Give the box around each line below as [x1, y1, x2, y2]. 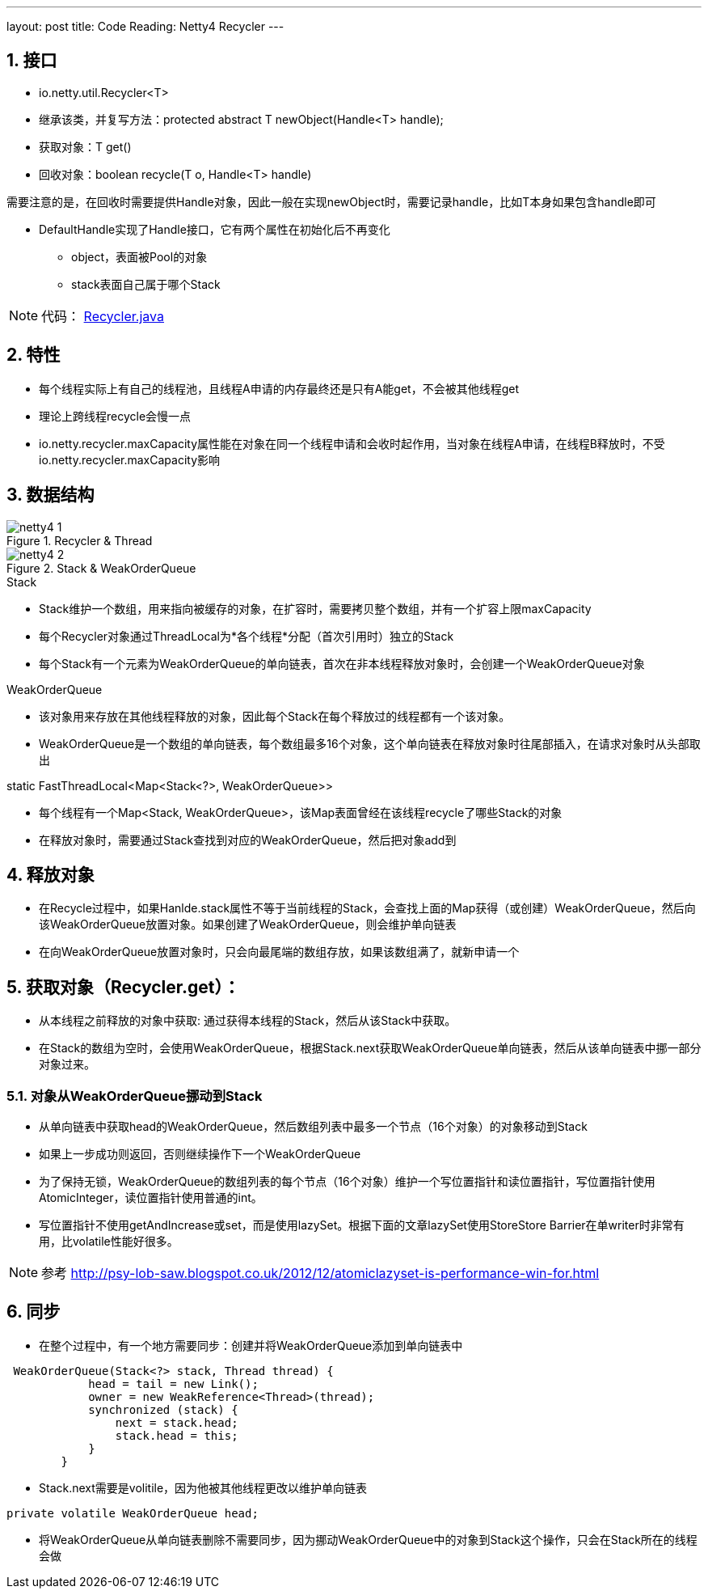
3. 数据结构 [6, 484, 95, 506]
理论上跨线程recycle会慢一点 [39, 408, 192, 423]
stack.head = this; [115, 1428, 238, 1442]
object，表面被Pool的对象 [71, 249, 208, 264]
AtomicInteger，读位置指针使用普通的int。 [39, 1190, 263, 1204]
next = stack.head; [115, 1415, 238, 1429]
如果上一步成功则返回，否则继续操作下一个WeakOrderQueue [39, 1146, 361, 1161]
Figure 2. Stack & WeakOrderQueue [6, 561, 196, 575]
